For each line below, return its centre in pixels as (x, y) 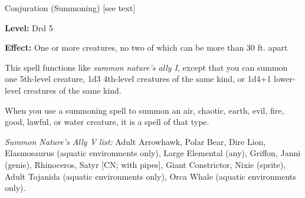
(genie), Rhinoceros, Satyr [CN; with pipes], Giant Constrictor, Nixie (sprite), (145, 164)
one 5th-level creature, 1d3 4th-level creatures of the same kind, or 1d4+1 (138, 79)
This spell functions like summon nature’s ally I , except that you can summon (146, 67)
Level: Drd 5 (29, 27)
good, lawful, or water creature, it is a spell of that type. (107, 122)
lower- (285, 79)
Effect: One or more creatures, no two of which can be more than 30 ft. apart (146, 47)
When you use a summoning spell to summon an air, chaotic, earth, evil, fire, (145, 110)
